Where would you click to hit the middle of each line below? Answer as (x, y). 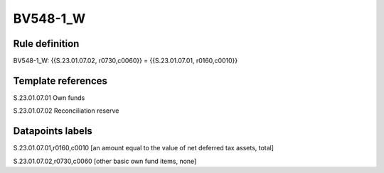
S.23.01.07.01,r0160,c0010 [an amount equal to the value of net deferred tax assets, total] (143, 148)
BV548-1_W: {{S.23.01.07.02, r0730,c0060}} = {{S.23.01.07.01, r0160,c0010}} (126, 61)
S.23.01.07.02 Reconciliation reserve (66, 111)
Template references (60, 80)
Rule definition (46, 44)
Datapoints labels (53, 131)
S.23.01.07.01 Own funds (49, 97)
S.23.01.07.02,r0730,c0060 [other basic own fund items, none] (105, 161)
